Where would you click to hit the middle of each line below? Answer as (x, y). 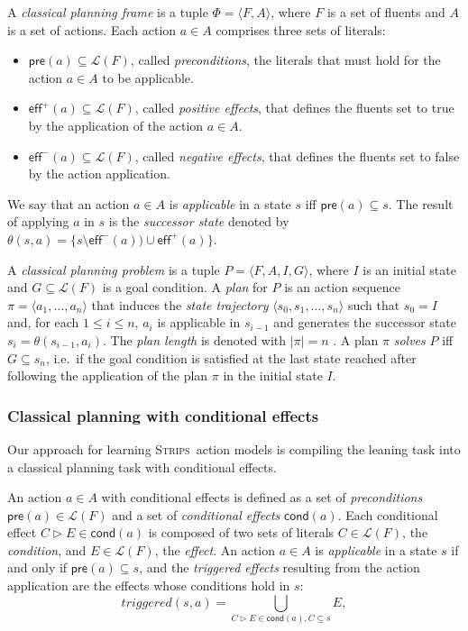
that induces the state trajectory (180, 304)
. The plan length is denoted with (194, 339)
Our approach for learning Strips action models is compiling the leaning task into (234, 448)
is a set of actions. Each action (92, 29)
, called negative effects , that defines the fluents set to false (297, 155)
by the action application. (99, 174)
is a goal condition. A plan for (185, 287)
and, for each (43, 322)
